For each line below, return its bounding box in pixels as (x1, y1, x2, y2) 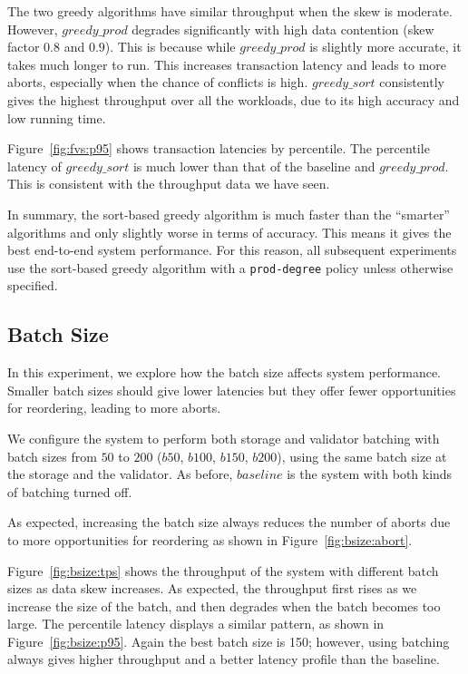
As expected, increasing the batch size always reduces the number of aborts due (7, 513, 451, 532)
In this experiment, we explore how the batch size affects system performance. (7, 363, 442, 382)
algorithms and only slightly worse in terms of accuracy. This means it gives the (7, 222, 452, 241)
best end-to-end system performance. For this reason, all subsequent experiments (7, 240, 457, 259)
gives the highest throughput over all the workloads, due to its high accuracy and (7, 90, 460, 109)
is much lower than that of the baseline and (132, 156, 375, 175)
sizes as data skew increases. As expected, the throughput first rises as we (7, 579, 417, 598)
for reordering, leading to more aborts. (7, 398, 221, 417)
